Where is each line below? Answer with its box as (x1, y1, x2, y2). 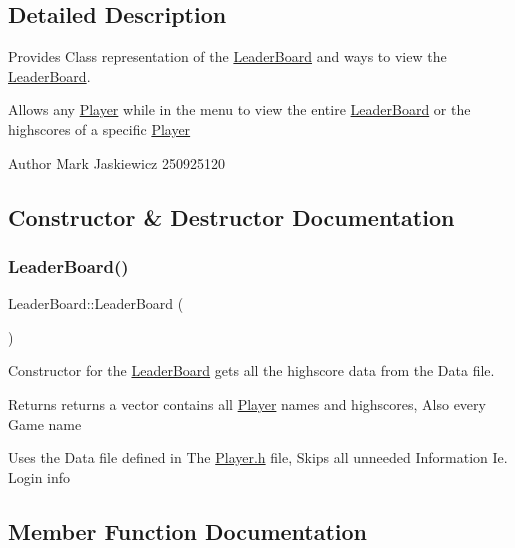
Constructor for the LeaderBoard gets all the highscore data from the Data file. (8, 360, 495, 381)
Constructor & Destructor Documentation (8, 201, 455, 232)
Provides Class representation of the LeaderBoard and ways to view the (8, 46, 447, 67)
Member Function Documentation (8, 515, 368, 546)
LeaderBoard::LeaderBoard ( (8, 293, 184, 314)
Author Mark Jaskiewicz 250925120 (8, 152, 225, 173)
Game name (8, 413, 82, 434)
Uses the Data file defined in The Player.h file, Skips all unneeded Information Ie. (8, 447, 508, 468)
